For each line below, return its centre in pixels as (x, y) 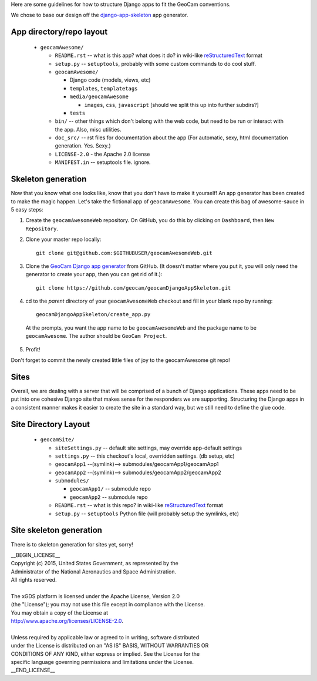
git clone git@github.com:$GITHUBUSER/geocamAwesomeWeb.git (124, 253)
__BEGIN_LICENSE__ (36, 555)
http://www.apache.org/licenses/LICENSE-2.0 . (67, 621)
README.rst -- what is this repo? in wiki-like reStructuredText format (139, 505)
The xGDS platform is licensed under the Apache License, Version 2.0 (95, 596)
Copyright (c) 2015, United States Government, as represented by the (95, 563)
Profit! (33, 349)
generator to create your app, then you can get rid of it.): (94, 274)
